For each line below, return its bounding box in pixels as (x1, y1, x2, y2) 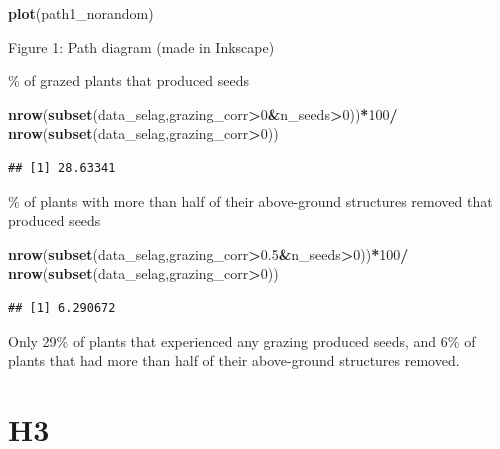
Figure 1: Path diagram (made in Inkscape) (8, 36, 275, 57)
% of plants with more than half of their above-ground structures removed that (8, 190, 493, 211)
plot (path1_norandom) (8, 3, 154, 23)
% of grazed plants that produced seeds (8, 70, 250, 91)
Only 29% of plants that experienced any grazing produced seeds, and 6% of (8, 330, 476, 351)
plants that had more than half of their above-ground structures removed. (8, 350, 460, 371)
